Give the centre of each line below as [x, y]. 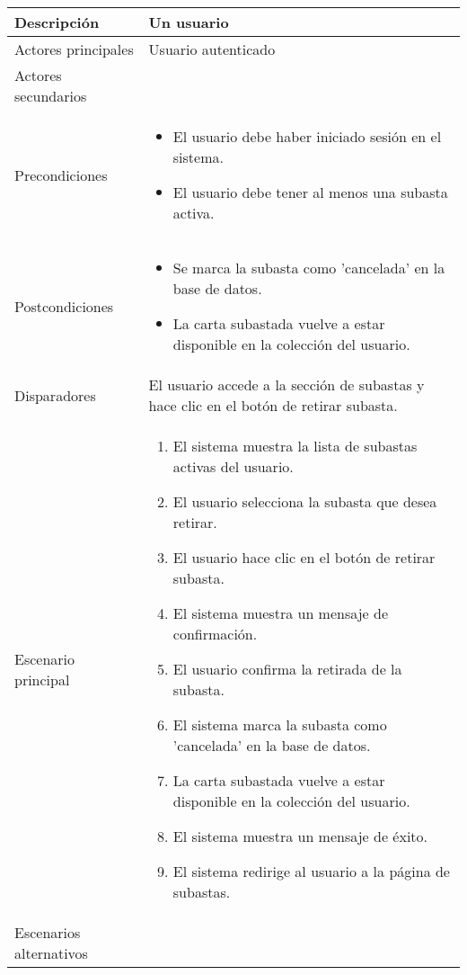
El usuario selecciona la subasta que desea [305, 501]
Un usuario [189, 22]
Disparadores [55, 395]
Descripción [57, 22]
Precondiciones [61, 174]
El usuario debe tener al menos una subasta [310, 192]
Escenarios [48, 932]
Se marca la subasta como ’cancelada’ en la [309, 268]
